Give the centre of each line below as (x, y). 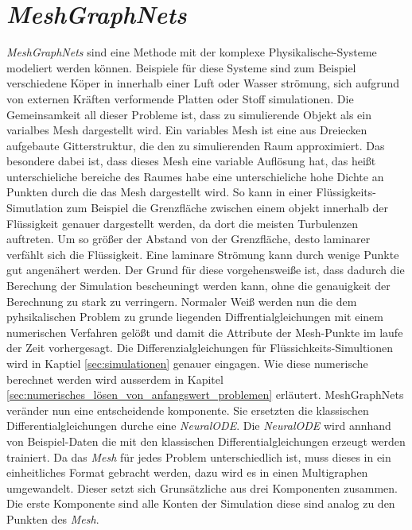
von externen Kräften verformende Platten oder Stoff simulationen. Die (180, 98)
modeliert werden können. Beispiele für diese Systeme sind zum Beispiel (181, 67)
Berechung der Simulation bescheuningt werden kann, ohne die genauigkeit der (198, 286)
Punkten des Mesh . (53, 518)
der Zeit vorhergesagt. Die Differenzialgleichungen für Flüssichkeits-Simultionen (200, 348)
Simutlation (35, 208)
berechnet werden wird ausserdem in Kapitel (115, 379)
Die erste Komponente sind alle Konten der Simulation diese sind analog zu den (201, 503)
